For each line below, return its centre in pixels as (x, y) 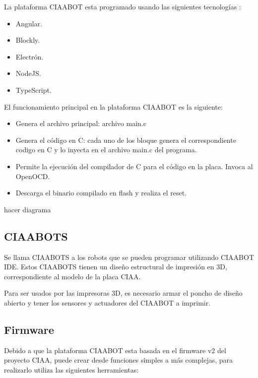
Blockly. (28, 40)
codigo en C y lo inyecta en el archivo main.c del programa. (106, 150)
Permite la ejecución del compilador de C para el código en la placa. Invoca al (134, 166)
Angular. (29, 23)
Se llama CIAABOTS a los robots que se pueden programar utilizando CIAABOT (129, 257)
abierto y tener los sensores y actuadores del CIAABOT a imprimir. (107, 302)
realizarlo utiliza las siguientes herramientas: (71, 369)
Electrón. (30, 56)
